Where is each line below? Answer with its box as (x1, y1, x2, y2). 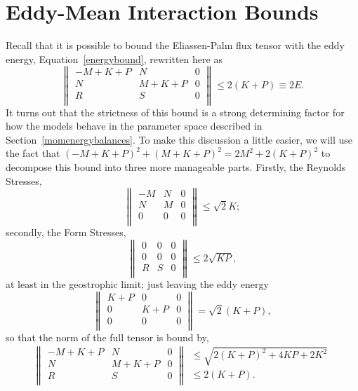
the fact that (6, 146, 60, 160)
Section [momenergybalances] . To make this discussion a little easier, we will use (6, 132, 353, 146)
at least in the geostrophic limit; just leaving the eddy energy (6, 277, 269, 291)
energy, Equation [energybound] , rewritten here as (6, 51, 223, 66)
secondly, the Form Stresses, (6, 225, 126, 240)
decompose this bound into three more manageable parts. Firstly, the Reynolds (6, 159, 346, 174)
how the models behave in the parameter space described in (6, 118, 263, 133)
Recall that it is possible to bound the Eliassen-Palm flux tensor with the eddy (6, 38, 345, 53)
